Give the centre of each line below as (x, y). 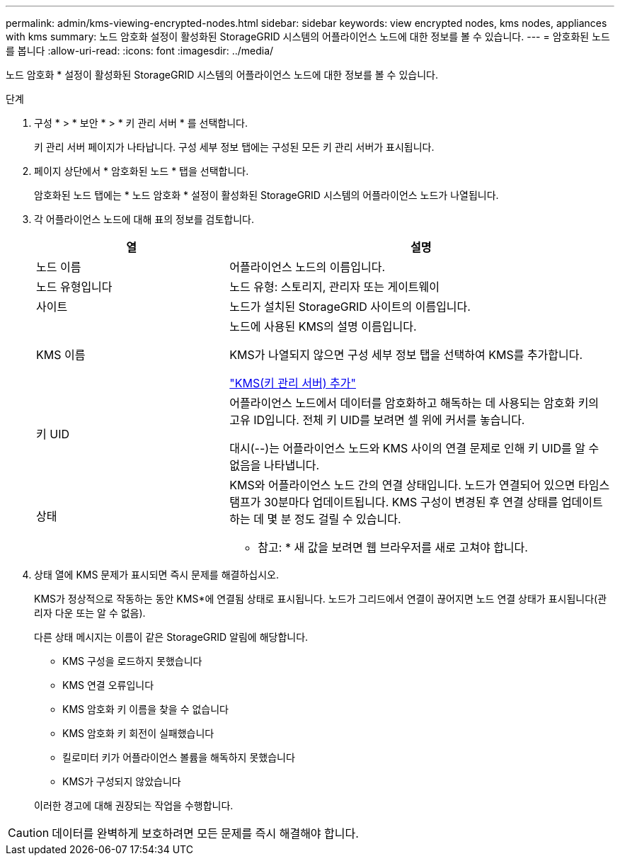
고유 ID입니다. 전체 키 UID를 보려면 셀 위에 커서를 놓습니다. (377, 420)
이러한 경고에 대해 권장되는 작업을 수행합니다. (134, 805)
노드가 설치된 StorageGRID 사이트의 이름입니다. (350, 307)
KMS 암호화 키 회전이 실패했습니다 (138, 733)
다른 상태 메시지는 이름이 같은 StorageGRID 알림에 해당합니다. (171, 637)
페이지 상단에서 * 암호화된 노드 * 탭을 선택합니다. (142, 171)
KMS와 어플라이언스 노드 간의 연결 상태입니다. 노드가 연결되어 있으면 (402, 485)
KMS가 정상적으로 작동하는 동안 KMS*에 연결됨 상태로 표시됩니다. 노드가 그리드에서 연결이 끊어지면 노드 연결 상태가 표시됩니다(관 (321, 599)
